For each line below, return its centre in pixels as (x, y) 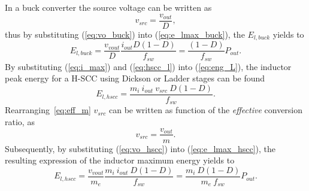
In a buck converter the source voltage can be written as (108, 7)
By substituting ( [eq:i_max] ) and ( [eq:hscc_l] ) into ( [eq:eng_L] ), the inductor (148, 66)
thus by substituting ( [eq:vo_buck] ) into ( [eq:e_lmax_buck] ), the (125, 34)
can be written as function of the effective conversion (206, 110)
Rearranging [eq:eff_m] (48, 110)
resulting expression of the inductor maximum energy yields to (120, 160)
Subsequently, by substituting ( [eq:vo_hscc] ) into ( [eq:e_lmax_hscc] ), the (140, 148)
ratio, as (20, 121)
